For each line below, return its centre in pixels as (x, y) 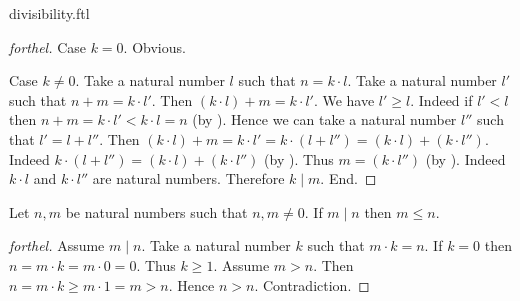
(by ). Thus (299, 158)
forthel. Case (47, 46)
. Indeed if (441, 99)
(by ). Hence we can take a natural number (324, 119)
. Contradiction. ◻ (312, 284)
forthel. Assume (57, 245)
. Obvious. (154, 46)
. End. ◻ (348, 178)
